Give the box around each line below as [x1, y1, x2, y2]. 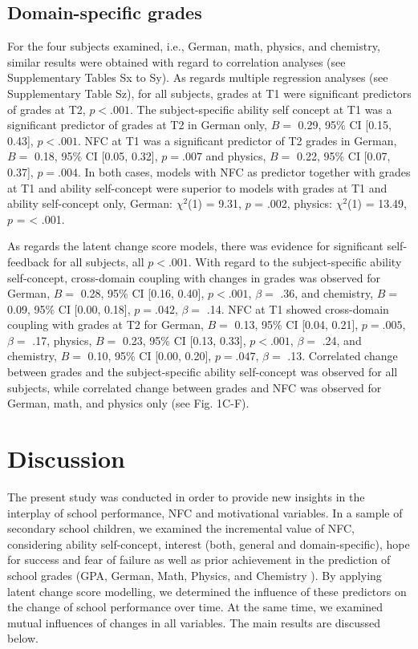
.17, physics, [32, 331, 92, 348]
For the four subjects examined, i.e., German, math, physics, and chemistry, [7, 38, 380, 55]
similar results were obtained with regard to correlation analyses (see [7, 53, 346, 70]
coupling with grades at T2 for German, [7, 316, 204, 333]
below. [7, 630, 39, 647]
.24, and [322, 331, 362, 348]
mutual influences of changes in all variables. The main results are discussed [7, 614, 381, 631]
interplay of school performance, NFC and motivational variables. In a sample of [7, 504, 403, 521]
